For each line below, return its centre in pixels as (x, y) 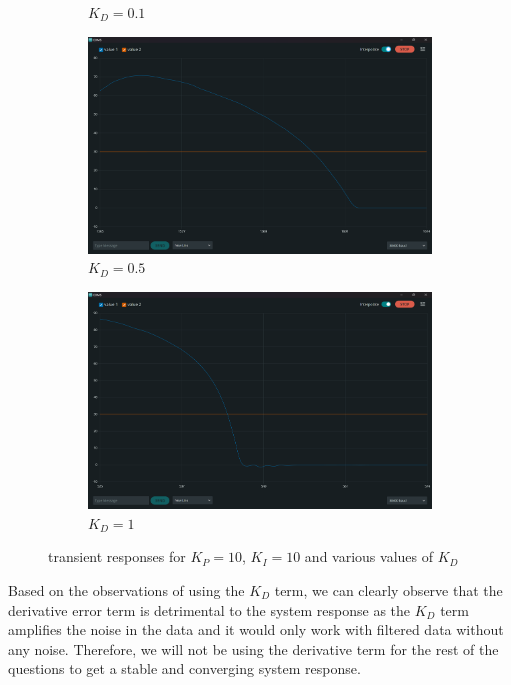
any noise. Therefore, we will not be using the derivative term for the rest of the (253, 648)
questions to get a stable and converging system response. (184, 668)
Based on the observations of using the (126, 590)
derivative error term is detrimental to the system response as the (209, 609)
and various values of (369, 556)
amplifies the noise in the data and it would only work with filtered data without (256, 629)
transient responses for (117, 556)
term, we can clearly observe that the (388, 590)
